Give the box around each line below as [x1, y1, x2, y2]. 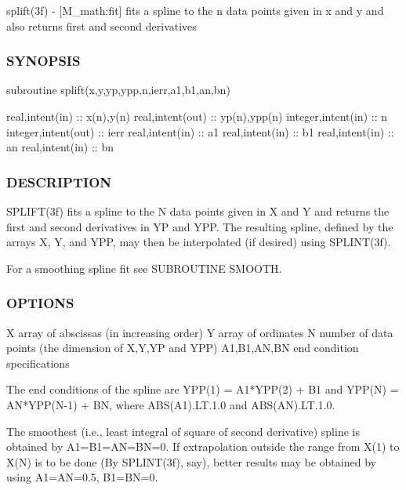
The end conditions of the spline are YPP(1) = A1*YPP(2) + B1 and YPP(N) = [6, 381, 399, 397]
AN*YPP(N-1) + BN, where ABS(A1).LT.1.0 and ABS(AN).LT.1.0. [6, 396, 335, 412]
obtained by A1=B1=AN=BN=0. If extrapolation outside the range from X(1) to [6, 438, 400, 455]
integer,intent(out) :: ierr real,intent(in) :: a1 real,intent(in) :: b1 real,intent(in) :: [6, 123, 394, 140]
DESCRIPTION [6, 172, 112, 191]
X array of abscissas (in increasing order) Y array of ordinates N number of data [6, 324, 393, 340]
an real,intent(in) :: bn [6, 139, 114, 155]
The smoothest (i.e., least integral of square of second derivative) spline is [6, 423, 360, 439]
